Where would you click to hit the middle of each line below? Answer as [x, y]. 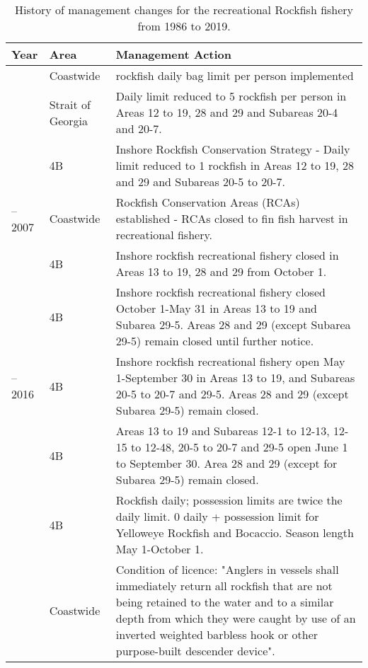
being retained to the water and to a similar [225, 602]
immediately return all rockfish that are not [224, 586]
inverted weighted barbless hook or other [217, 634]
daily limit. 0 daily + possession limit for [217, 516]
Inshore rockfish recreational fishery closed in [227, 255]
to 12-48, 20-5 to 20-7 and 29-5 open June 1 [240, 447]
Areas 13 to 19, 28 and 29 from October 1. [221, 271]
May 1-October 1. [160, 549]
